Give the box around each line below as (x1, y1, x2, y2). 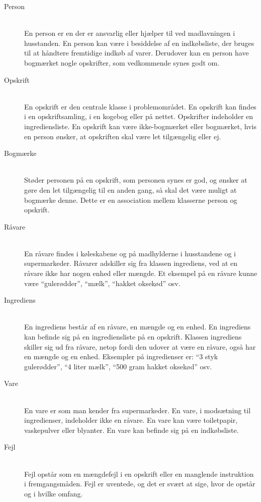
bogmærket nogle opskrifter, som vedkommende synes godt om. (24, 57, 220, 68)
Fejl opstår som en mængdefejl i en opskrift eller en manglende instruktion (24, 468, 254, 479)
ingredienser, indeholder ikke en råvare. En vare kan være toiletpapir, (24, 415, 238, 425)
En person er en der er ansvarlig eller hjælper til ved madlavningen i (24, 28, 235, 38)
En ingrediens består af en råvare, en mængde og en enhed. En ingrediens (24, 321, 251, 332)
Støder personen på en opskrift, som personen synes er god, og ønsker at (24, 175, 247, 185)
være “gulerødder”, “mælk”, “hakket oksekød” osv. (24, 277, 181, 288)
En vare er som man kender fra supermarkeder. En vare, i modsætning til (24, 405, 251, 415)
